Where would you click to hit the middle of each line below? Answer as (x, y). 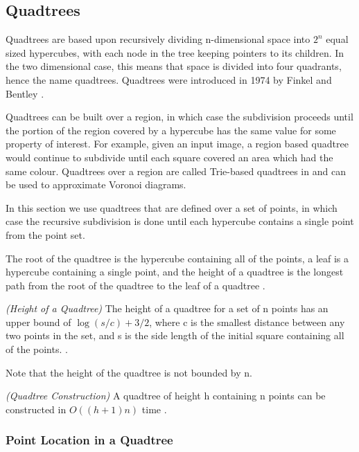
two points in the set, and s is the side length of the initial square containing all (175, 335)
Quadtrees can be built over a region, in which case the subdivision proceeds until (179, 117)
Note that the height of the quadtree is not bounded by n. (129, 372)
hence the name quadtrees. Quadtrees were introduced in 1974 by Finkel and (169, 79)
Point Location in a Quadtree (89, 440)
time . (154, 409)
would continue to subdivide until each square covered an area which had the (169, 157)
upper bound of (38, 322)
